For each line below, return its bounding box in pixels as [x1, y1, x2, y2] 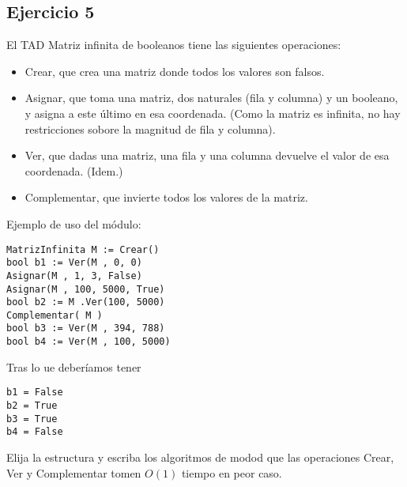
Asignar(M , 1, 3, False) [6, 270, 142, 281]
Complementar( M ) [6, 309, 103, 321]
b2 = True [6, 400, 58, 412]
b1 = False [6, 387, 63, 398]
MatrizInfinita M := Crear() [6, 243, 160, 255]
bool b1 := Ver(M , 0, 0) [6, 257, 142, 269]
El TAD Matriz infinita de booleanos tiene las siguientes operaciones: [6, 36, 341, 53]
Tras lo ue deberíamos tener [6, 358, 141, 375]
